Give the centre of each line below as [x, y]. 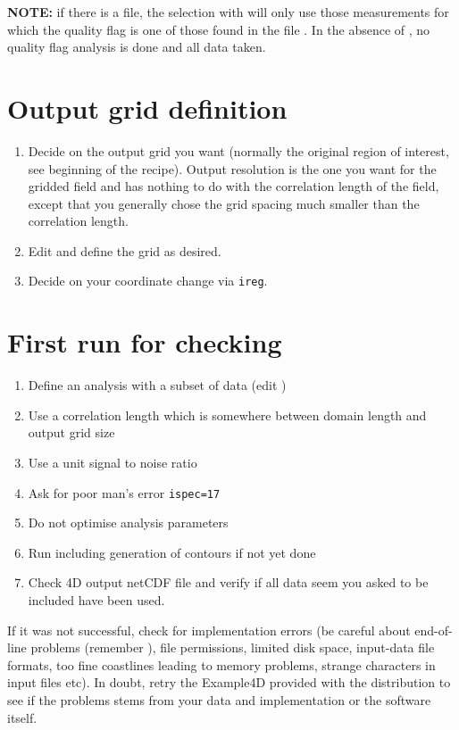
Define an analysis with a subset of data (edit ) [157, 385]
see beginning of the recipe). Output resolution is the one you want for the [232, 168]
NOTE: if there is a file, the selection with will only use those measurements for [228, 12]
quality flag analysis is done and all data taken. [137, 47]
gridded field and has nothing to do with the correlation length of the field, [234, 186]
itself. [22, 717]
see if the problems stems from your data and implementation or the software [219, 700]
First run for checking [145, 342]
